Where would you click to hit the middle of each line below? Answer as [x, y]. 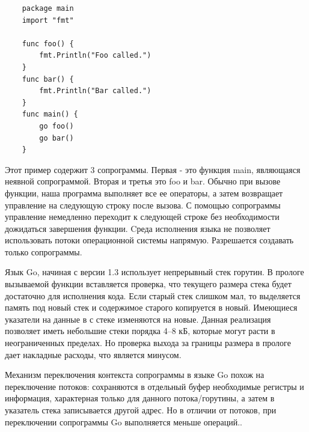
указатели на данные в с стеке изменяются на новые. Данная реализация [138, 319]
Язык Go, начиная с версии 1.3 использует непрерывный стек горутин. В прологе [154, 272]
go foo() [57, 126]
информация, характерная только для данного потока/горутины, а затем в [140, 398]
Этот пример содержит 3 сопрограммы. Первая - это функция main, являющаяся [153, 169]
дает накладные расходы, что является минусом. [93, 354]
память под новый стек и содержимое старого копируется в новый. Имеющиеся [151, 307]
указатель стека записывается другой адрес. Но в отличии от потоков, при [141, 410]
